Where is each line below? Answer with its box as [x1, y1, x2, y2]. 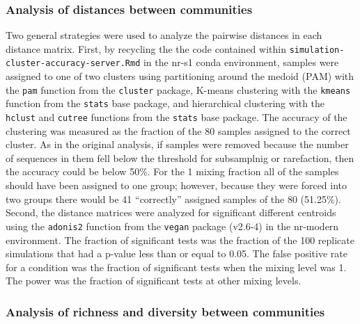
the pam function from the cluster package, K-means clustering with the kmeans [6, 82, 351, 97]
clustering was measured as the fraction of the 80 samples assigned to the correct [6, 123, 351, 138]
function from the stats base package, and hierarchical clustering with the [6, 96, 325, 111]
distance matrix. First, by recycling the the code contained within [6, 41, 286, 56]
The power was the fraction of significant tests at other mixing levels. [6, 273, 302, 288]
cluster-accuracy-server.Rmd [6, 58, 141, 69]
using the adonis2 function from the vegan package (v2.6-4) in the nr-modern [6, 218, 339, 233]
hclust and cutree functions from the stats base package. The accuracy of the [6, 110, 347, 124]
